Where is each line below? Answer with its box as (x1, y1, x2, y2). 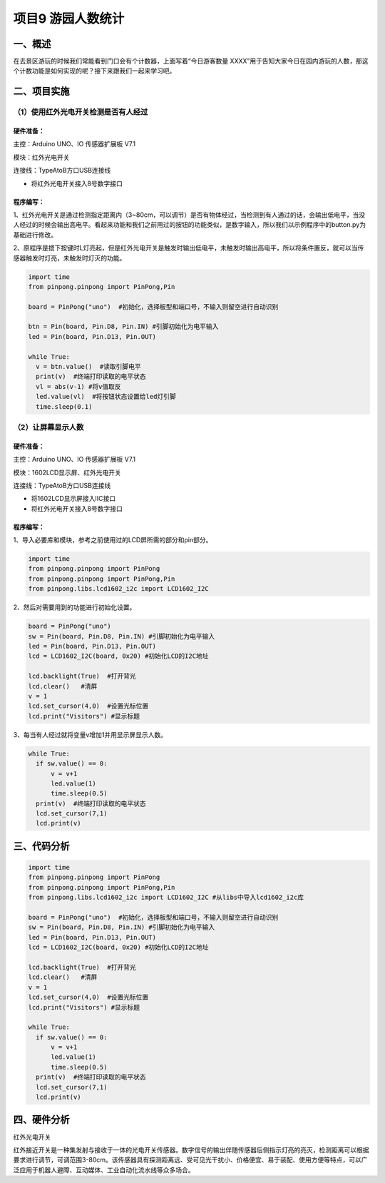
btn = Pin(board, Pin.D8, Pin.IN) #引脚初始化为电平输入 (28, 323, 219, 331)
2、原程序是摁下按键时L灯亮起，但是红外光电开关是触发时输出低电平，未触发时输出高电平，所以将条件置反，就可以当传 (13, 243, 364, 253)
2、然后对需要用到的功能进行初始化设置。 (13, 603, 136, 611)
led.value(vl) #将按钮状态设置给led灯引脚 (36, 392, 176, 401)
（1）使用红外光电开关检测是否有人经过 (13, 107, 148, 117)
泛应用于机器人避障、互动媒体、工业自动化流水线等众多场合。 (13, 1165, 195, 1174)
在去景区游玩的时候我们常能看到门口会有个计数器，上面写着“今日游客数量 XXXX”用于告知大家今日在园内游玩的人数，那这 (13, 57, 369, 66)
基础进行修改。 (13, 230, 57, 239)
